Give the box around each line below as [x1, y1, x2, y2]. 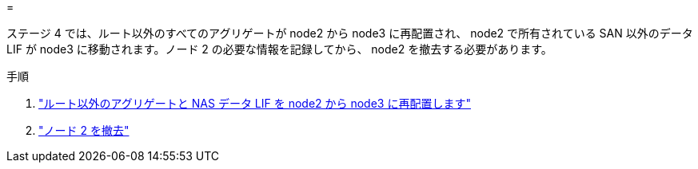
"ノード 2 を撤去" [38, 124, 130, 137]
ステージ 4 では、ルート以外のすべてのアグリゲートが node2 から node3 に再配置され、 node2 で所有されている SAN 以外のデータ [6, 26, 693, 40]
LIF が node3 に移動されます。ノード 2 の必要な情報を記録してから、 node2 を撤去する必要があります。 [6, 42, 552, 56]
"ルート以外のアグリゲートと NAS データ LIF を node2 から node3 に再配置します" [38, 96, 471, 110]
